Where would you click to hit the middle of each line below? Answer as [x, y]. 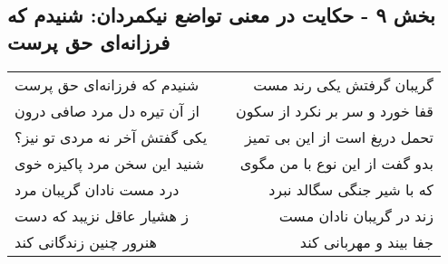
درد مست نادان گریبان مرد [97, 189]
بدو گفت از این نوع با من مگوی [336, 163]
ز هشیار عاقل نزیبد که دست [102, 215]
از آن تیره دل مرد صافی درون [107, 110]
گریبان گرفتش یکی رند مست [343, 84]
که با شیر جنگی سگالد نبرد [351, 189]
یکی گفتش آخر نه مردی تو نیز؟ [111, 137]
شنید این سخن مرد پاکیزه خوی [110, 163]
